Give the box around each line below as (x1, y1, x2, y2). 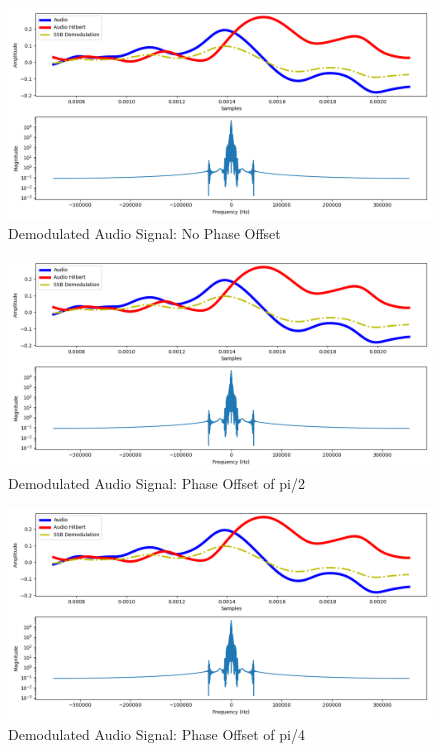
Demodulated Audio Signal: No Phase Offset (8, 223, 281, 244)
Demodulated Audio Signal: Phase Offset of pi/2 (8, 473, 305, 494)
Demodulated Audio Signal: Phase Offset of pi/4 (8, 723, 305, 744)
